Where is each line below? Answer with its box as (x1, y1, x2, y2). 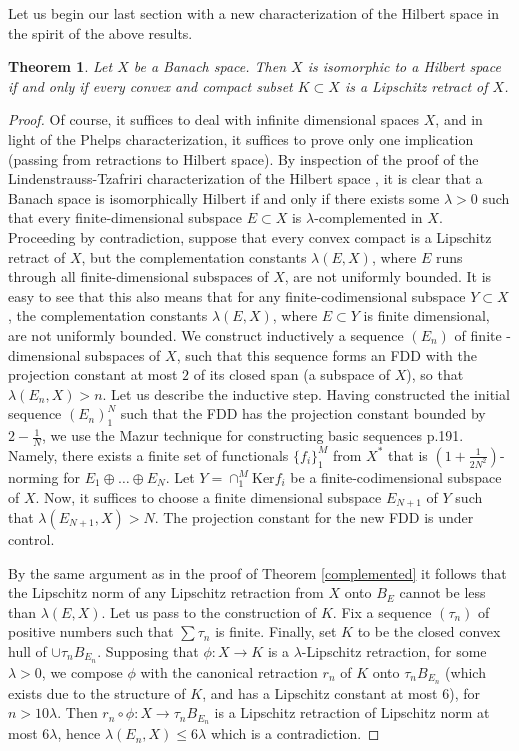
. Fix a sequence (332, 601, 432, 622)
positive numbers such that (8, 621, 174, 642)
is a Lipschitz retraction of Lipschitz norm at (214, 702, 490, 723)
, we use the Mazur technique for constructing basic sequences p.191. (42, 425, 464, 446)
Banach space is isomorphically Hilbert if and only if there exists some (8, 187, 440, 208)
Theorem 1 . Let (8, 56, 113, 77)
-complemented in (314, 207, 423, 228)
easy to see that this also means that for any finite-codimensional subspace (8, 285, 466, 306)
